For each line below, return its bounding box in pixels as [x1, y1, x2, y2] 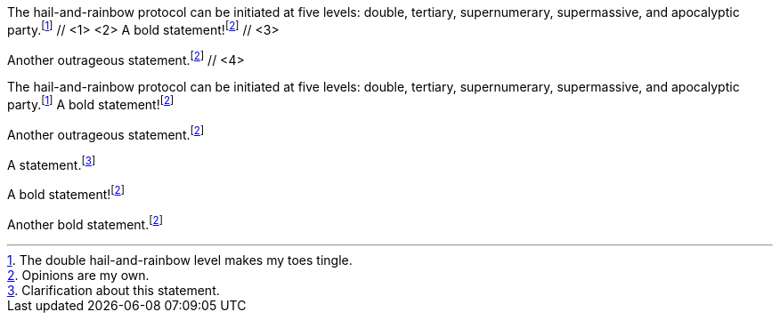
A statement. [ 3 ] [7, 154, 96, 172]
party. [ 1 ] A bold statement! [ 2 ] [7, 94, 175, 112]
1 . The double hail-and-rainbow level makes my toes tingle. [7, 252, 353, 268]
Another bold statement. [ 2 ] [7, 213, 163, 232]
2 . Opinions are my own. [7, 267, 150, 283]
